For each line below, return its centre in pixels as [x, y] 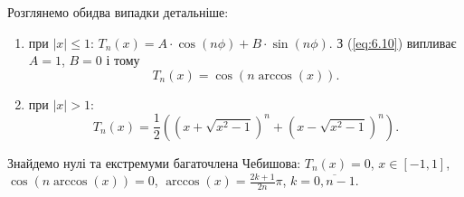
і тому [123, 60]
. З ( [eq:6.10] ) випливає [393, 42]
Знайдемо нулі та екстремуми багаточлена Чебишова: [154, 162]
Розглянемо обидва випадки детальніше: [118, 12]
